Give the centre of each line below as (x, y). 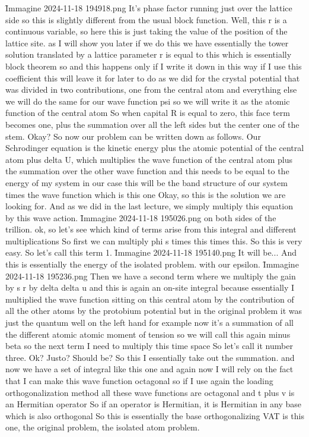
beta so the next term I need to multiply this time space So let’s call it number (149, 346)
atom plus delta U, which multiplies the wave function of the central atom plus (149, 159)
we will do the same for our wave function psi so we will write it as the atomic (148, 101)
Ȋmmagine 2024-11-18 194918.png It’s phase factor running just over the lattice (149, 8)
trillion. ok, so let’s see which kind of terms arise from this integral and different (151, 229)
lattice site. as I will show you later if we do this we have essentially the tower (147, 43)
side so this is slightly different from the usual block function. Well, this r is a (146, 19)
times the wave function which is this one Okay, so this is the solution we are (146, 194)
